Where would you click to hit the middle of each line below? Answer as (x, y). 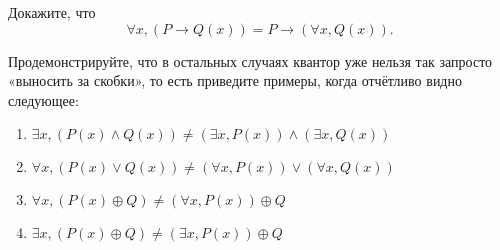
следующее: (43, 99)
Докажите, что (52, 12)
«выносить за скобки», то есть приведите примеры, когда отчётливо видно (235, 80)
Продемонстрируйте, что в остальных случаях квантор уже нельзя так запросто (250, 60)
